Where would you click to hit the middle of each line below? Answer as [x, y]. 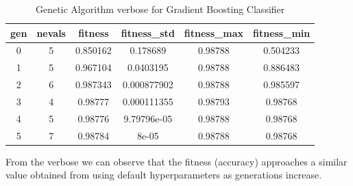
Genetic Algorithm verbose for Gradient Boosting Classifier [160, 9]
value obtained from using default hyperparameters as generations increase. [164, 175]
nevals [51, 32]
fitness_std [148, 32]
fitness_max [214, 32]
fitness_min [281, 32]
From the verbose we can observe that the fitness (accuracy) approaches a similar [176, 161]
